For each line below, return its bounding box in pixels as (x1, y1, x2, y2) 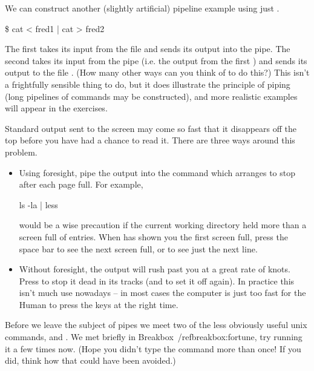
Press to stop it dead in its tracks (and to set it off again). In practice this (19, 274, 295, 287)
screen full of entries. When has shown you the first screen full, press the (19, 230, 288, 243)
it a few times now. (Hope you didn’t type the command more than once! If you (5, 342, 301, 355)
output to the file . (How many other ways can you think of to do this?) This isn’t (5, 66, 310, 79)
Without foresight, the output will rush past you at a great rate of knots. (19, 263, 290, 275)
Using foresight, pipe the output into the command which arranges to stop (19, 166, 296, 179)
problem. (5, 145, 38, 158)
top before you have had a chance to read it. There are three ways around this (5, 134, 295, 146)
